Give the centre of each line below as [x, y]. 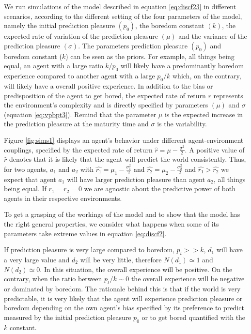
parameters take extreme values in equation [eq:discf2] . [85, 233]
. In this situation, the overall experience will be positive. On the [136, 269]
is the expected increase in [204, 114]
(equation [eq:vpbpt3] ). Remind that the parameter [80, 114]
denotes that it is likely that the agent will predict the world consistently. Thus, [127, 159]
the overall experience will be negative [188, 279]
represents [228, 95]
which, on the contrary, [207, 76]
